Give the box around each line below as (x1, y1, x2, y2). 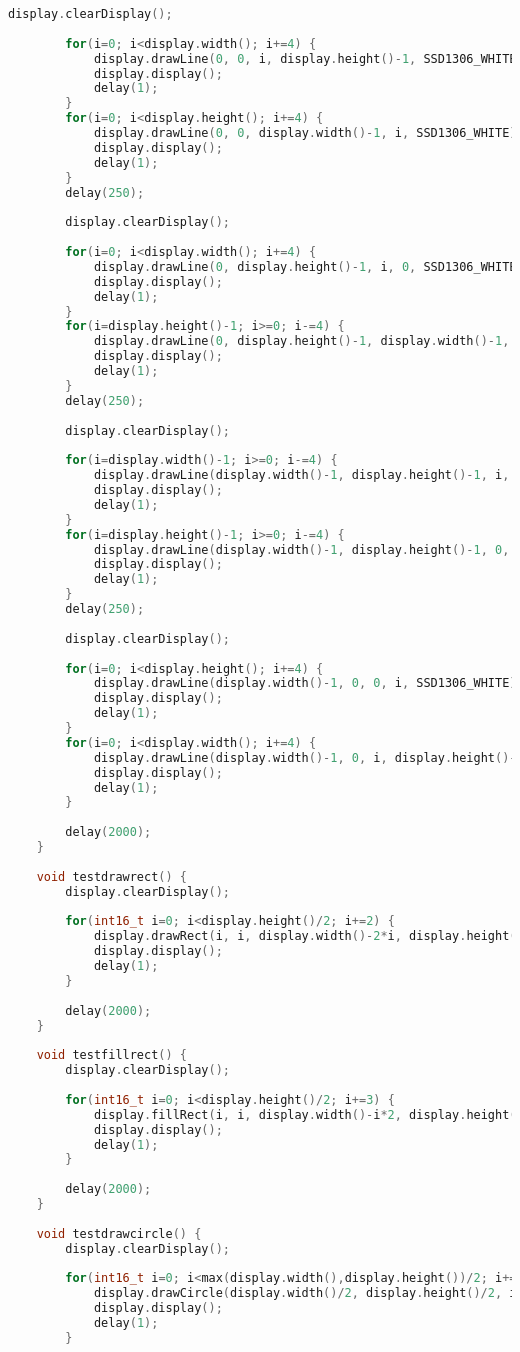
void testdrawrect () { (36, 869, 188, 884)
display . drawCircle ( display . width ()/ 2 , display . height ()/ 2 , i (93, 1286, 517, 1301)
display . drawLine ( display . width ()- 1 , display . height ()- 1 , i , (93, 468, 510, 483)
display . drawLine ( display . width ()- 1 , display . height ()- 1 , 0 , (93, 542, 510, 557)
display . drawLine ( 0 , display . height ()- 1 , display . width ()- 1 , (93, 334, 510, 349)
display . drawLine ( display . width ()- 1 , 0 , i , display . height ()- (93, 750, 517, 765)
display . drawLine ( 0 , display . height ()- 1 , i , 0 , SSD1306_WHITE (93, 259, 517, 274)
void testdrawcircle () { (36, 1226, 202, 1241)
